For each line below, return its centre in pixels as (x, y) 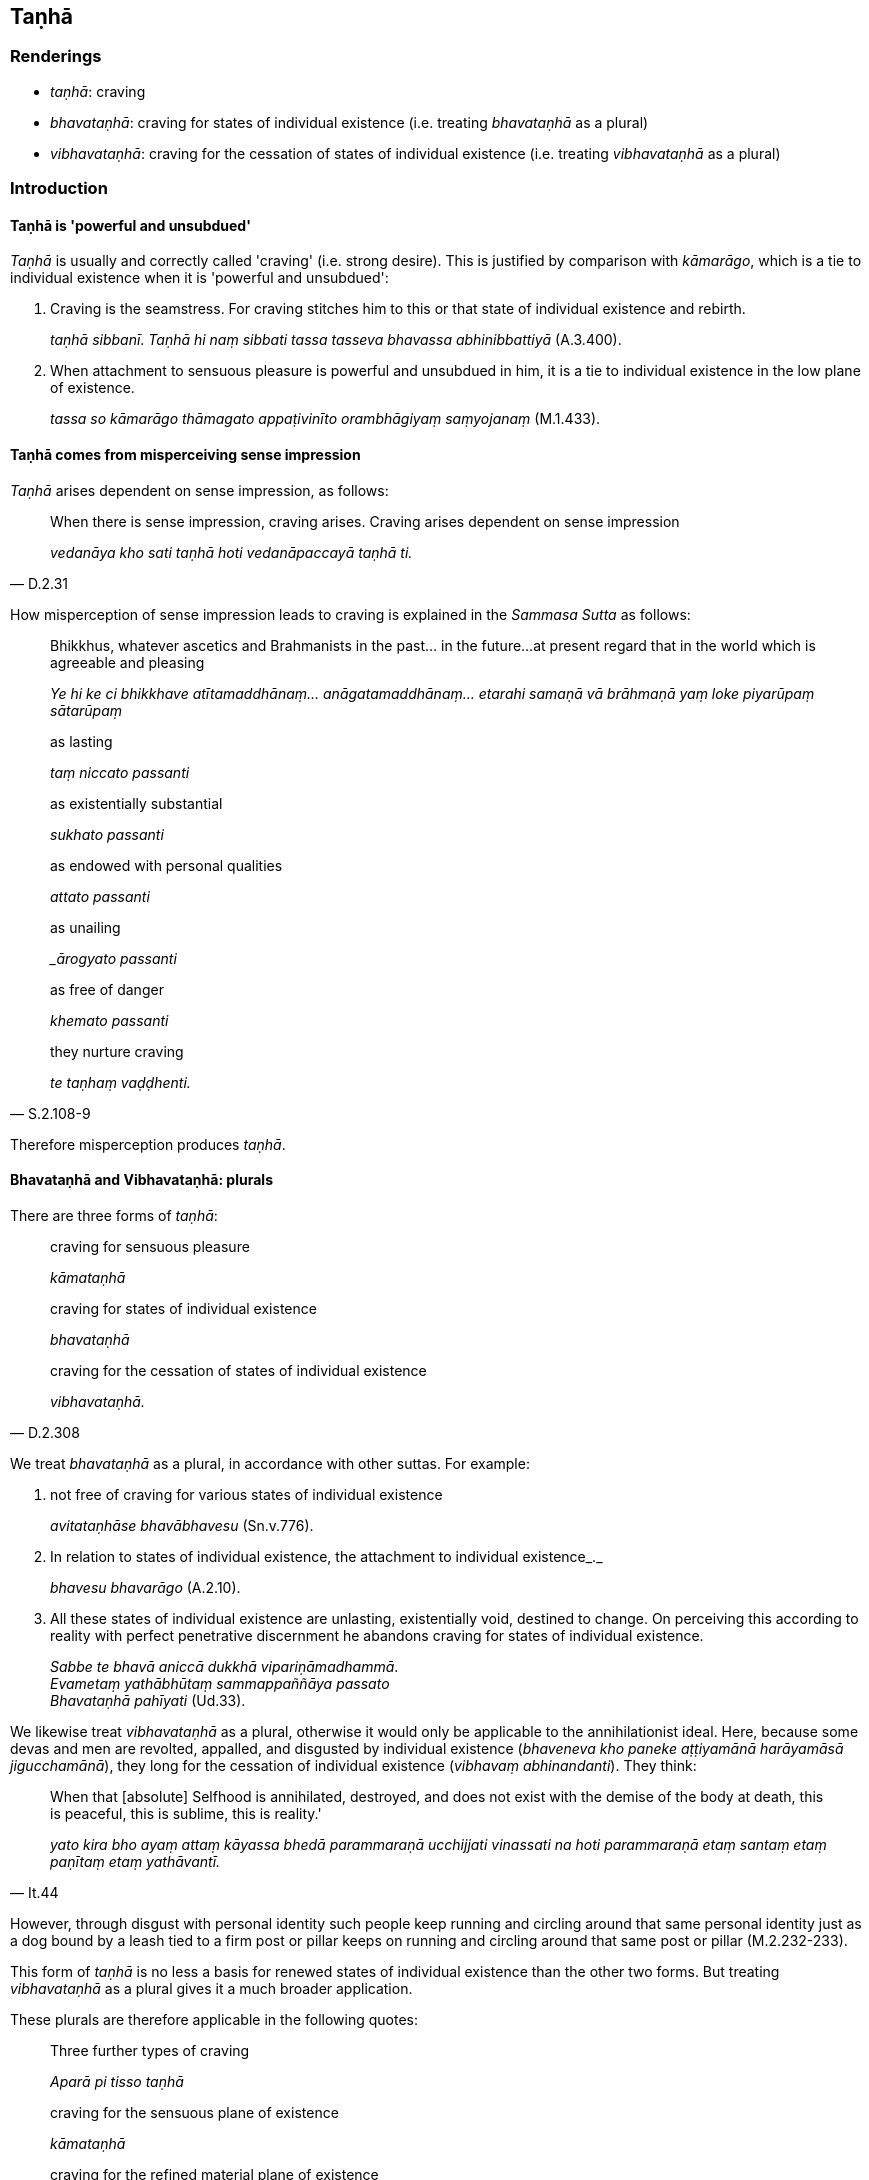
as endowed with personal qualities (166, 865)
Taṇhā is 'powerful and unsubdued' (130, 225)
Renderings (56, 56)
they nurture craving (117, 1051)
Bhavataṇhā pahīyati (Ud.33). (148, 1700)
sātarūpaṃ (86, 710)
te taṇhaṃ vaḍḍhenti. (120, 1082)
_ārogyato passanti (113, 958)
